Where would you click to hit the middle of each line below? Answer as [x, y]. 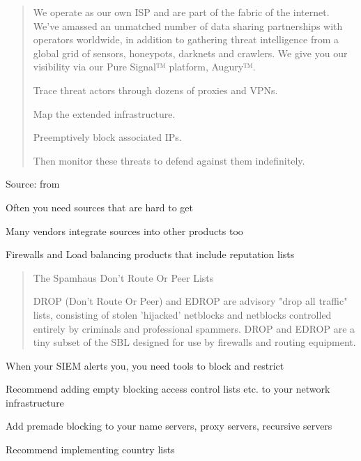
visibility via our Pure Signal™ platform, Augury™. [144, 67]
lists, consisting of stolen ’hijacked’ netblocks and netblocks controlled [182, 314]
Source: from [33, 184]
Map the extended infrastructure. [104, 113]
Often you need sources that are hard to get [99, 207]
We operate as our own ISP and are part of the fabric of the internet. [181, 12]
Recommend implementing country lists [90, 449]
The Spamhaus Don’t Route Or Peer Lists [123, 277]
